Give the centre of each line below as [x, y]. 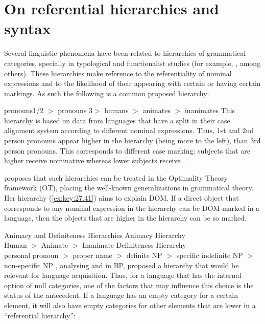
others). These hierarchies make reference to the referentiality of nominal [118, 73]
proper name [92, 255]
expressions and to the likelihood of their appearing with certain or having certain [132, 83]
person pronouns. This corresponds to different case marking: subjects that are [127, 150]
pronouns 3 [75, 110]
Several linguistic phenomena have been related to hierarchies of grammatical [125, 53]
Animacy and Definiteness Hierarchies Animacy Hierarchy [95, 235]
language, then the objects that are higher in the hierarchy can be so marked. [125, 218]
